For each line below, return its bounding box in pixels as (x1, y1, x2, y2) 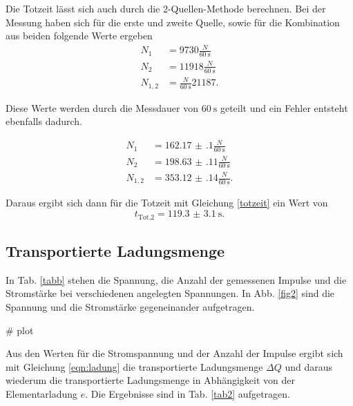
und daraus (285, 359, 333, 374)
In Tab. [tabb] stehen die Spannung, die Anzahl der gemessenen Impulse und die (6, 272, 347, 287)
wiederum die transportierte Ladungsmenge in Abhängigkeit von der (6, 373, 296, 387)
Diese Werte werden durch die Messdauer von (6, 100, 199, 115)
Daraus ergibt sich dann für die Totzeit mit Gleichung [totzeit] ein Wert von (6, 195, 328, 210)
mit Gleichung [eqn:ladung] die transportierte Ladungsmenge (6, 359, 263, 374)
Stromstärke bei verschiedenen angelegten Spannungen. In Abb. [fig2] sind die (6, 286, 335, 300)
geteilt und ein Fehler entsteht (220, 100, 348, 115)
